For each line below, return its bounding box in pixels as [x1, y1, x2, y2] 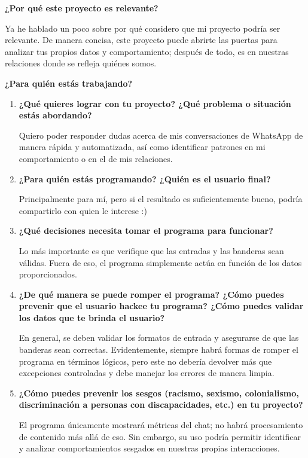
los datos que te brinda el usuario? [19, 311, 165, 323]
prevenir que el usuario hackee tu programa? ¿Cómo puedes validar [19, 300, 304, 312]
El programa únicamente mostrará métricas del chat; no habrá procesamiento [19, 419, 303, 431]
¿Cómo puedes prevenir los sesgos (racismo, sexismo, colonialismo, [19, 386, 299, 399]
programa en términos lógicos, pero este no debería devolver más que [19, 355, 272, 367]
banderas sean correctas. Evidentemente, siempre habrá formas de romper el [19, 343, 298, 356]
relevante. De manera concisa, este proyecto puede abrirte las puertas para [5, 33, 277, 46]
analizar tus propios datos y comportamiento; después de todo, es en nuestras [5, 45, 289, 57]
